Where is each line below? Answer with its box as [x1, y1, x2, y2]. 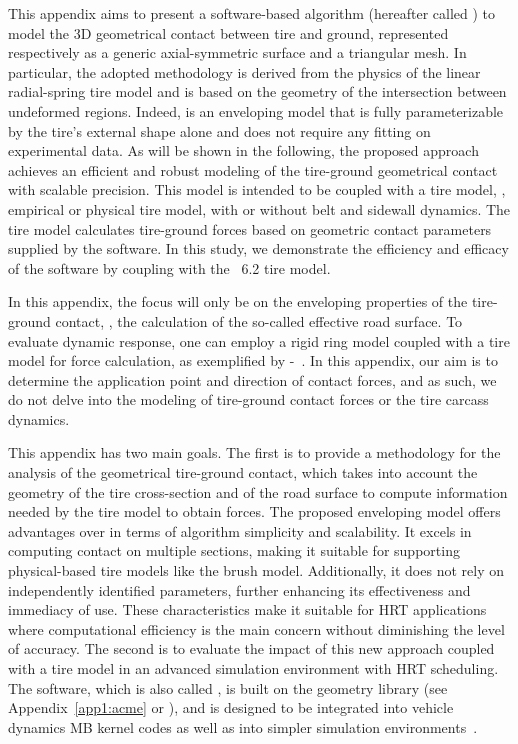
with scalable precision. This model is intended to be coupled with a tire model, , [8, 179, 506, 200]
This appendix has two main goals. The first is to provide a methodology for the [8, 442, 501, 463]
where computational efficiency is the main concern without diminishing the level [8, 618, 505, 639]
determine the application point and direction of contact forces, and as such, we [8, 369, 497, 390]
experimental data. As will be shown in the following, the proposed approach [8, 140, 479, 161]
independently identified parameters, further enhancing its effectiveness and [8, 579, 471, 600]
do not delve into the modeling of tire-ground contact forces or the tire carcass [8, 389, 489, 410]
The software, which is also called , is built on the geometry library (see [8, 677, 448, 698]
